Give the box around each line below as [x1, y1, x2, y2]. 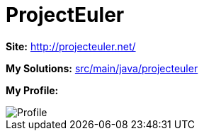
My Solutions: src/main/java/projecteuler [6, 62, 198, 74]
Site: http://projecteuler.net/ [6, 40, 136, 52]
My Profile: [6, 84, 59, 96]
